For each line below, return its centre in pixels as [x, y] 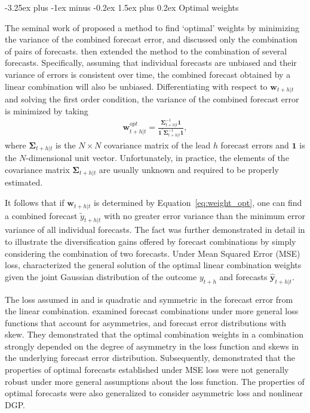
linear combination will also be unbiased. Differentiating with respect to [136, 86]
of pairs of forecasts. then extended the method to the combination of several [146, 51]
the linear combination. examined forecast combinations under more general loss [152, 311]
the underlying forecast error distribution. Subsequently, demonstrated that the [150, 358]
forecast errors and [255, 145]
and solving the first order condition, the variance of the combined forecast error [152, 99]
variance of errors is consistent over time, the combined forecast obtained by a [148, 74]
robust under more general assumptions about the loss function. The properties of [155, 381]
